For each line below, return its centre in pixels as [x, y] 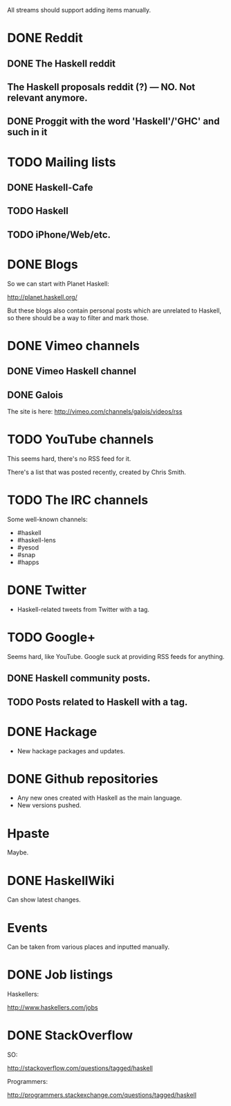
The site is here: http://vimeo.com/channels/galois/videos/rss [95, 412]
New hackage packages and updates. [71, 750]
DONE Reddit [45, 38]
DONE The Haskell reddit [62, 63]
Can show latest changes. [44, 899]
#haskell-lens [37, 540]
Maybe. [18, 852]
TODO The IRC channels [78, 500]
